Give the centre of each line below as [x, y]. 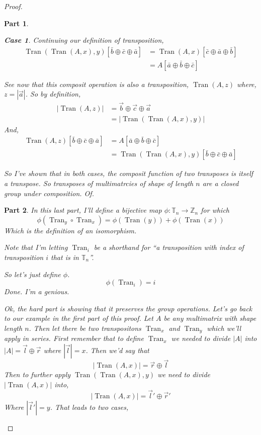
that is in [65, 257]
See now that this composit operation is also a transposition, [97, 84]
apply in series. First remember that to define [74, 338]
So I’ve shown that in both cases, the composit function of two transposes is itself [129, 173]
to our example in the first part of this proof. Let [79, 318]
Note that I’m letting [36, 247]
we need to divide [184, 374]
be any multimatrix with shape [210, 318]
